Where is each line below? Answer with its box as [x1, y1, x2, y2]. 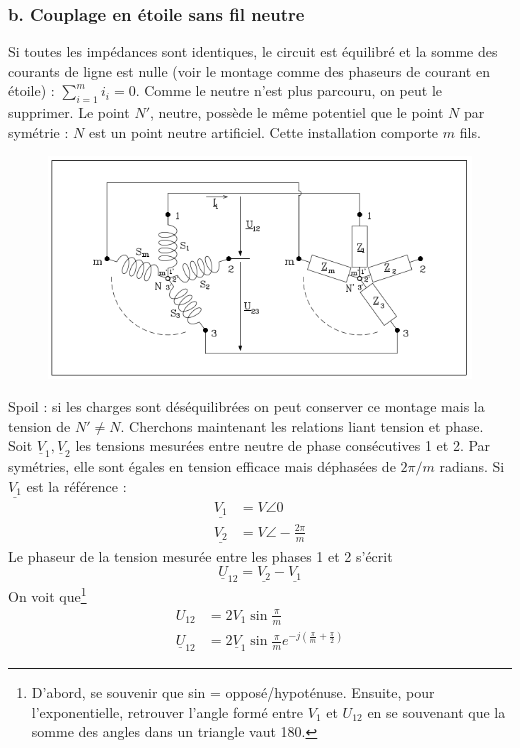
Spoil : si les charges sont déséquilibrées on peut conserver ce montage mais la [8, 396, 485, 417]
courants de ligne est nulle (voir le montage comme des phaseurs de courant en [8, 60, 490, 81]
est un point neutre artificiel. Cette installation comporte [88, 121, 439, 142]
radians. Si [439, 456, 505, 477]
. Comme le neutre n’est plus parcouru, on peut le [135, 80, 443, 101]
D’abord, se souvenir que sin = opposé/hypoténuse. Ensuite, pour [31, 682, 435, 703]
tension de [8, 415, 71, 436]
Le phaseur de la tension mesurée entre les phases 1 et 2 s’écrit [8, 545, 393, 566]
